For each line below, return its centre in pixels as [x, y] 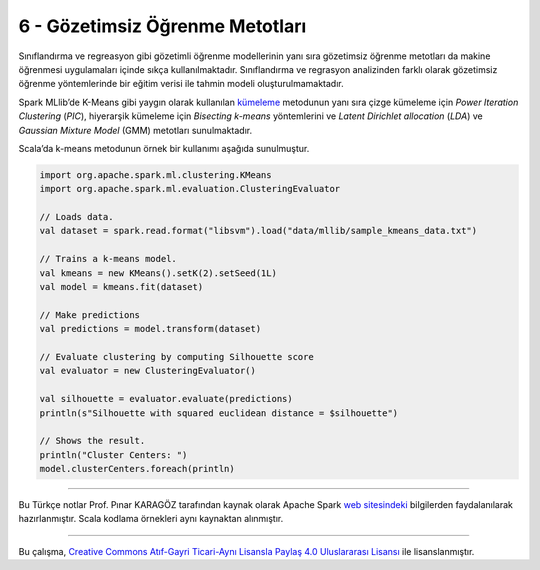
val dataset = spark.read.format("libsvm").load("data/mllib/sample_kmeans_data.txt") [258, 231]
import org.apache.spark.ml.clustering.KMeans [155, 174]
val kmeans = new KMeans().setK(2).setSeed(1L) [158, 273]
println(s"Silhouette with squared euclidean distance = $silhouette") [219, 413]
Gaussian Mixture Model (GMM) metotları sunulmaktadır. [135, 130]
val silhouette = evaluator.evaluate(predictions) [166, 399]
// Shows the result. [92, 441]
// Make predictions [89, 314]
